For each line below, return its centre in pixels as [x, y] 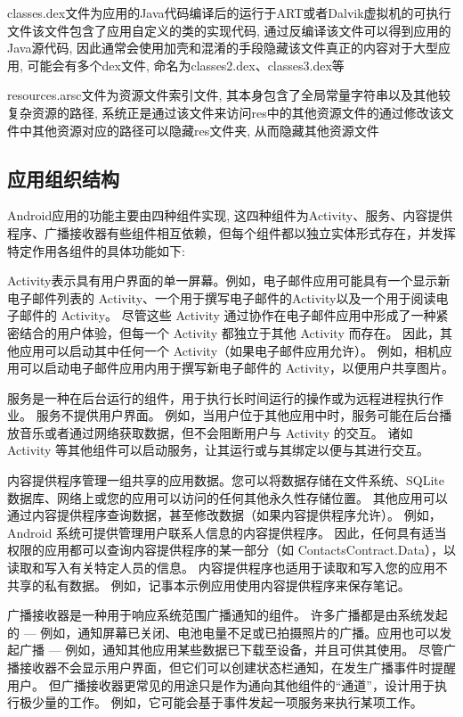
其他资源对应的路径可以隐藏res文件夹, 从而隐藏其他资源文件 [205, 130]
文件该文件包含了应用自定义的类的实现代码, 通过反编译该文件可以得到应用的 [229, 30]
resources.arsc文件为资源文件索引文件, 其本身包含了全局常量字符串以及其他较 [229, 95]
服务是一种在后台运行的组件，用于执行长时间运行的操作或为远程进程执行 [219, 397]
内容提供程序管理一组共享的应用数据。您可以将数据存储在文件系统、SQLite [226, 480]
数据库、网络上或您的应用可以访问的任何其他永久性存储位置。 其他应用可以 [227, 497]
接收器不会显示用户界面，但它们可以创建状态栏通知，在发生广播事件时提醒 [237, 668]
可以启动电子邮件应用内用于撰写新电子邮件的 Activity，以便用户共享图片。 [237, 368]
